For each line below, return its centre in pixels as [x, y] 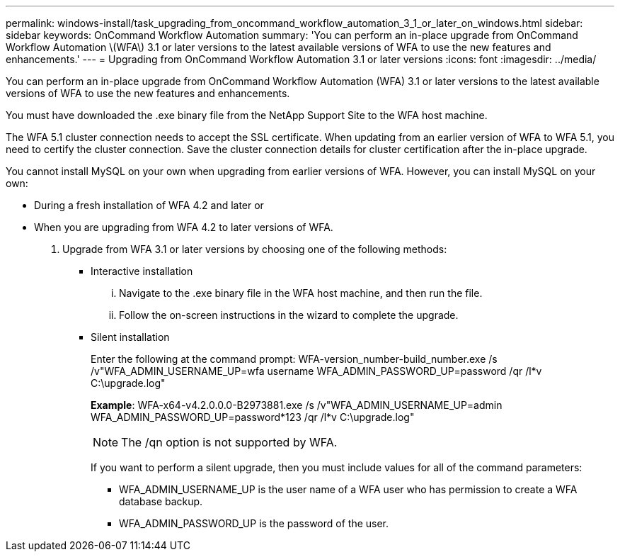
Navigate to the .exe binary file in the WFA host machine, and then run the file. [301, 293]
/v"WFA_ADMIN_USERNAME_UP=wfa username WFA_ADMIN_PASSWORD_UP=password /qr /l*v [316, 371]
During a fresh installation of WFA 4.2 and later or [149, 205]
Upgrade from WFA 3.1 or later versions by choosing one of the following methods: [255, 249]
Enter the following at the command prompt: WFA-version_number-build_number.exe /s [294, 359]
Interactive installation [142, 271]
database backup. [161, 501]
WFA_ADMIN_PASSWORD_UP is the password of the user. [254, 523]
